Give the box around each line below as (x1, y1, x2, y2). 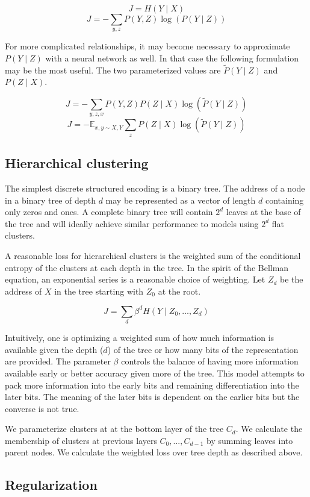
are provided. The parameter (5, 355, 111, 367)
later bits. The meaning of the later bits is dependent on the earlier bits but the (5, 390, 300, 403)
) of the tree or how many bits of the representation (107, 343, 299, 355)
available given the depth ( (5, 343, 104, 355)
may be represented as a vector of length (105, 193, 256, 206)
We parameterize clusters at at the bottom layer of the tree (5, 422, 224, 435)
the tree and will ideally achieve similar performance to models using (5, 217, 259, 230)
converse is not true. (5, 402, 79, 414)
